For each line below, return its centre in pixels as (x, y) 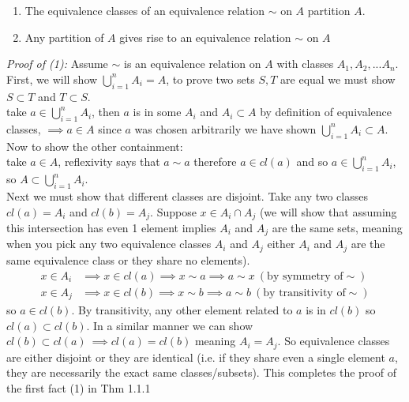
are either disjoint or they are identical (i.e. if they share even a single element (196, 357)
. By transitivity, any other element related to (182, 310)
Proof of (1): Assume (57, 64)
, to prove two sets (210, 79)
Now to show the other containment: (95, 146)
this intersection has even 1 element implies (111, 227)
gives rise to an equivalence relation (205, 37)
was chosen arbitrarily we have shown (225, 128)
